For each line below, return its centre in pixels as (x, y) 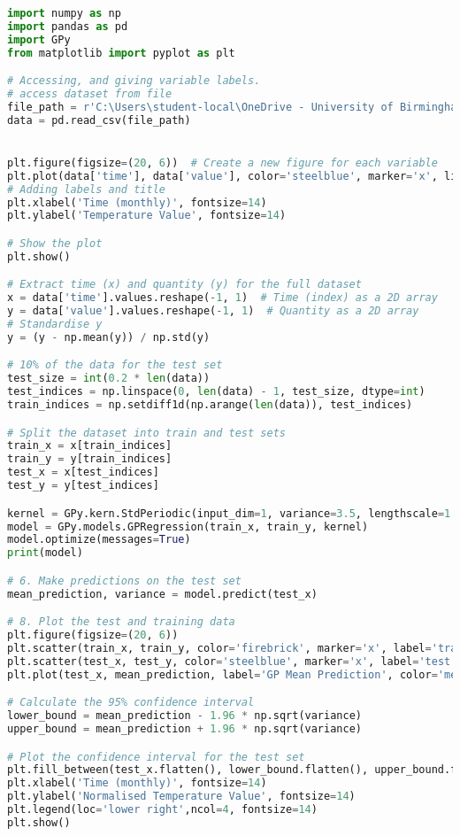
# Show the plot (55, 244)
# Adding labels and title (86, 189)
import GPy (39, 39)
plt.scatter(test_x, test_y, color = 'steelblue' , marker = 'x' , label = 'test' (232, 661)
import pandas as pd (68, 26)
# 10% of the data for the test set (115, 365)
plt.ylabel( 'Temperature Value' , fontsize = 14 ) (147, 216)
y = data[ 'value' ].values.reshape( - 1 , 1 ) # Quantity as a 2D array (213, 311)
